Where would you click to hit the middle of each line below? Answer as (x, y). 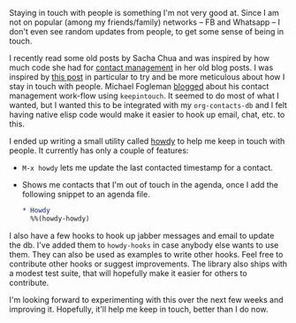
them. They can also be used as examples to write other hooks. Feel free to (146, 254)
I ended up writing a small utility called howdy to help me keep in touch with (147, 141)
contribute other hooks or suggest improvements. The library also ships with (148, 264)
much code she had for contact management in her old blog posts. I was (141, 67)
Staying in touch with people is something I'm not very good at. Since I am (144, 13)
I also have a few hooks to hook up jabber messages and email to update (142, 235)
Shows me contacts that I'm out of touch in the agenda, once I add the (150, 185)
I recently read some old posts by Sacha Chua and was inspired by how (140, 58)
